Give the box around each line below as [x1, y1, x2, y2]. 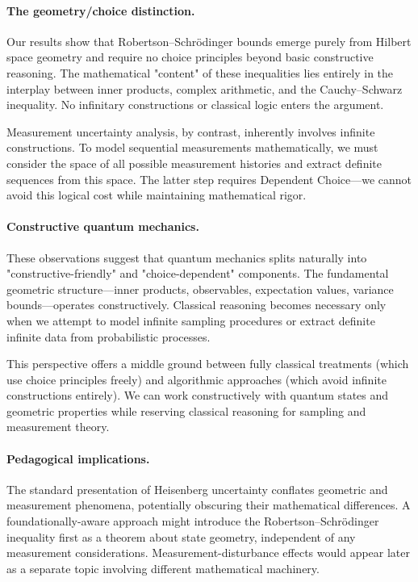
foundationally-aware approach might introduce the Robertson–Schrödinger [6, 513, 379, 530]
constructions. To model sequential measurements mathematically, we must [6, 139, 378, 156]
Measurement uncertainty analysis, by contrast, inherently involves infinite [6, 123, 375, 140]
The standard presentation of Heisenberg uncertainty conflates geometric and [6, 480, 388, 497]
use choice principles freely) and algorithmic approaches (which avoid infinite [6, 371, 387, 387]
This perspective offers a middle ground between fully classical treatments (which [6, 355, 409, 372]
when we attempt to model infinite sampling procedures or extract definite [6, 312, 375, 329]
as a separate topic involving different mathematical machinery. [6, 559, 320, 576]
